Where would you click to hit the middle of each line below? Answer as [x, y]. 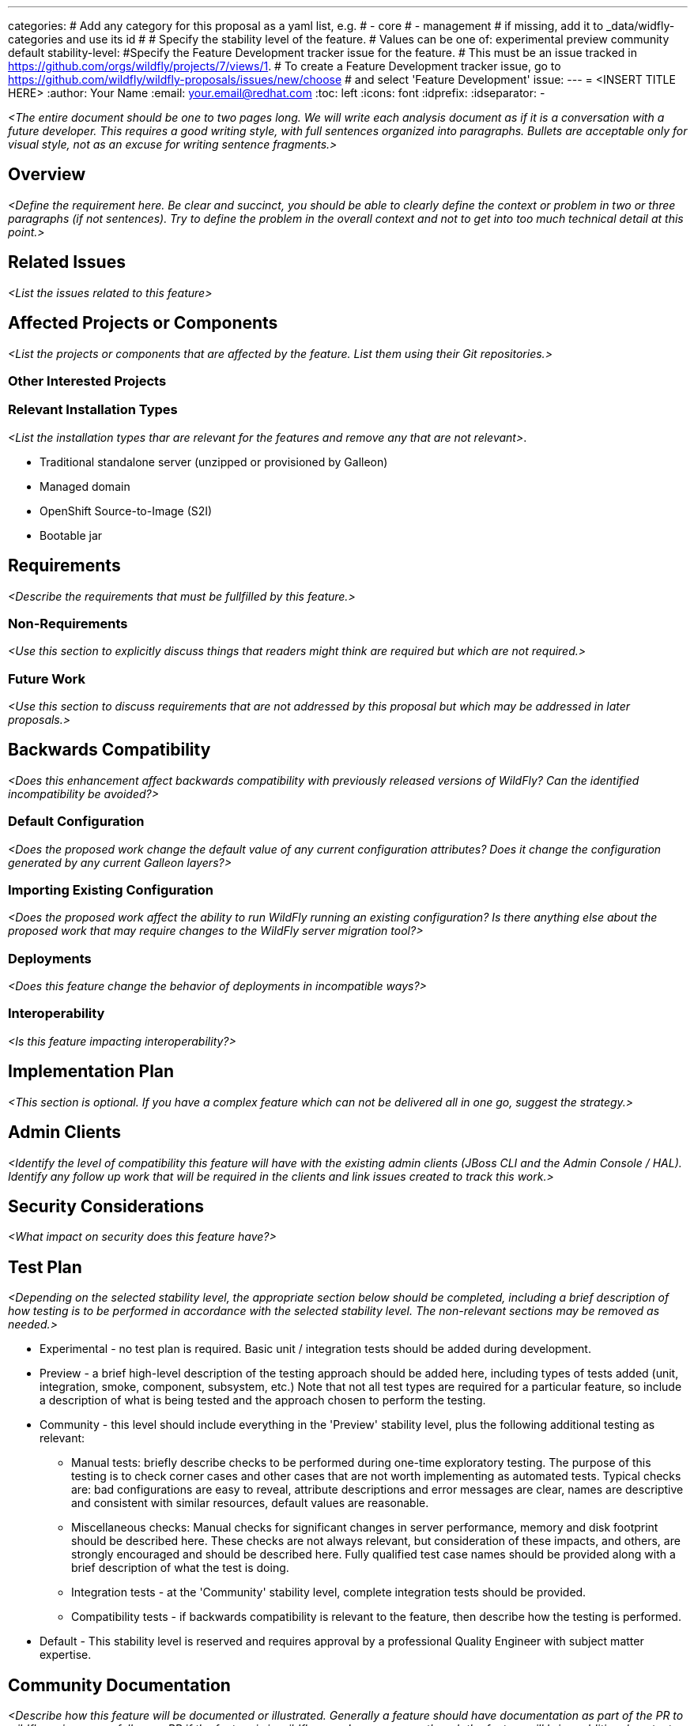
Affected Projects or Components [143, 323]
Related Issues [67, 262]
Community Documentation [119, 1685]
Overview [47, 175]
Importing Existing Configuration [111, 889]
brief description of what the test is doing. [180, 1568]
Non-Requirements [68, 623]
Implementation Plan [91, 1072]
